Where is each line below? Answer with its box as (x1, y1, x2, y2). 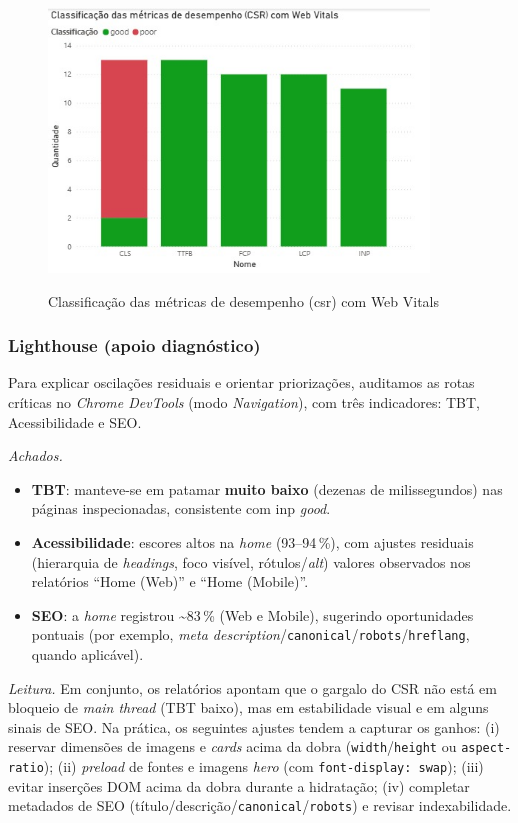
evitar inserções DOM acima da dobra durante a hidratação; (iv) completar (8, 775, 470, 796)
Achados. (8, 445, 63, 466)
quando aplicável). (31, 643, 144, 664)
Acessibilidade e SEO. (8, 411, 142, 432)
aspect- (461, 741, 512, 756)
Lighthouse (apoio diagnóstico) (8, 333, 261, 358)
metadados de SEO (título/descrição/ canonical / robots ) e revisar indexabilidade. (8, 795, 512, 816)
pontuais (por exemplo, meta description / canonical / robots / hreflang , (31, 624, 470, 645)
